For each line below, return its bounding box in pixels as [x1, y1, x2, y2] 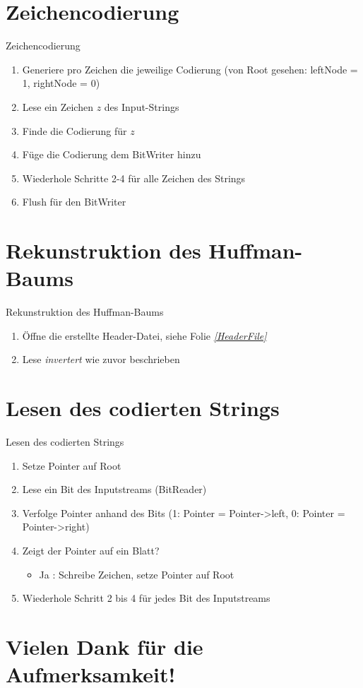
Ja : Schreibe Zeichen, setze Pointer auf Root [39, 567, 234, 581]
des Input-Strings [104, 99, 179, 114]
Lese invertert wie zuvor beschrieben [22, 352, 180, 367]
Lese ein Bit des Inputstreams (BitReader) [22, 482, 207, 497]
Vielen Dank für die [6, 632, 203, 661]
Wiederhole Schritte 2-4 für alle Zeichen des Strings [22, 170, 246, 185]
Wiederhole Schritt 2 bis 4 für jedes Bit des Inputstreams [22, 591, 270, 605]
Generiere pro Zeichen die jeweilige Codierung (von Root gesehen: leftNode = [22, 61, 358, 76]
